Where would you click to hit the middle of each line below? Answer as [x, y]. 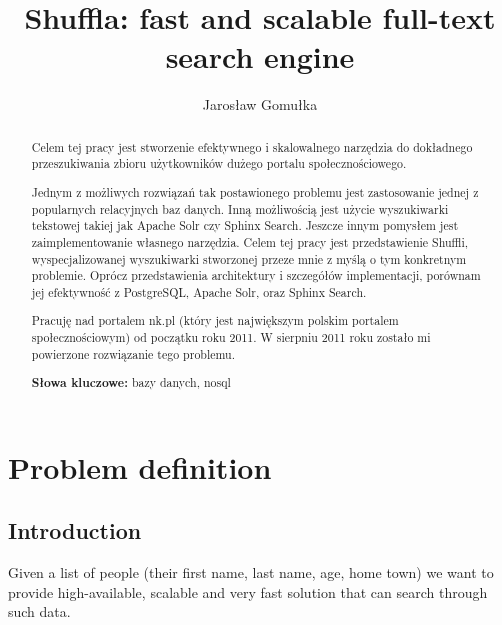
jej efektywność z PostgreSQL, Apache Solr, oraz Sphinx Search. [199, 291]
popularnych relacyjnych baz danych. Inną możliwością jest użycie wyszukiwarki [240, 208]
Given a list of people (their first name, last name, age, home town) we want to [251, 572]
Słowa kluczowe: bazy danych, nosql [131, 383]
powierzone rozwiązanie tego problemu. [133, 353]
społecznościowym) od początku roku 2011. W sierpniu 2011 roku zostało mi [231, 337]
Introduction [75, 530]
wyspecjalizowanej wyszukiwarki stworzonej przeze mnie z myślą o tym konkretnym [249, 258]
